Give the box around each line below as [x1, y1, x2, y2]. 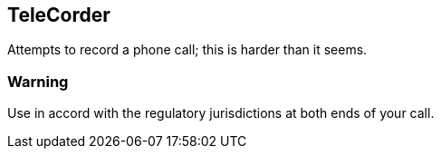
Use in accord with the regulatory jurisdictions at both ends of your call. [7, 105, 435, 122]
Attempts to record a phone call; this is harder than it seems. [7, 42, 368, 58]
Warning [7, 72, 69, 91]
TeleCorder [7, 4, 110, 26]
